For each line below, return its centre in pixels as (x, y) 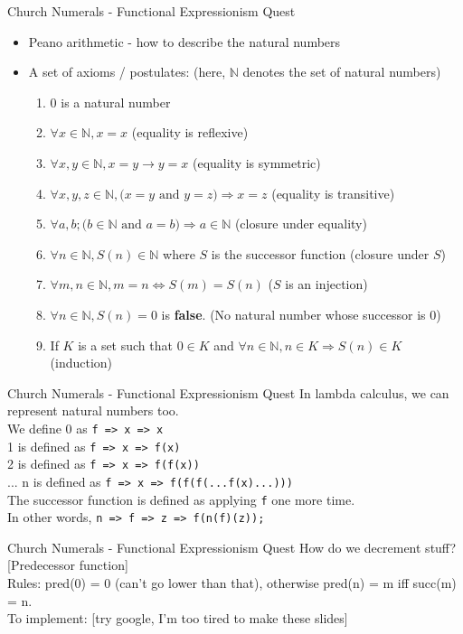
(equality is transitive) (333, 193)
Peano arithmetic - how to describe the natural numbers (184, 41)
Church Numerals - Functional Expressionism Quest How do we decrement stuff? (232, 547)
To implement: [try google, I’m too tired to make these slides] (178, 618)
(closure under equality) (301, 224)
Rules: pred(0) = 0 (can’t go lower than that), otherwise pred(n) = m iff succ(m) (232, 583)
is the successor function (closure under (320, 253)
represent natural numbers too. (93, 410)
